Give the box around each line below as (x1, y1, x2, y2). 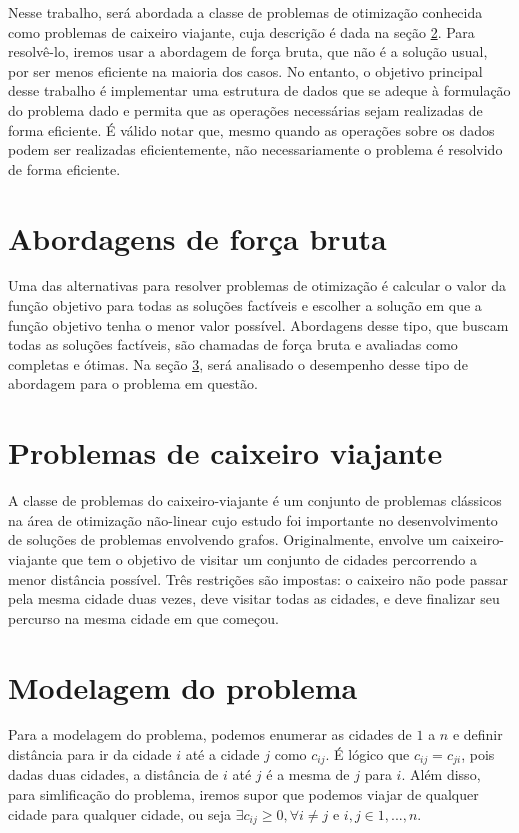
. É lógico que (325, 744, 410, 765)
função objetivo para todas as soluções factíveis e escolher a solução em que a (8, 295, 482, 316)
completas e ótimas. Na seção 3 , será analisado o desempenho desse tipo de (8, 353, 468, 374)
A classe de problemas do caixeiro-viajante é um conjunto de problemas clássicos (8, 490, 502, 511)
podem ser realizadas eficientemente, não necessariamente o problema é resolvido (8, 139, 503, 160)
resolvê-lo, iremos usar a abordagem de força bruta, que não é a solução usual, (8, 41, 488, 62)
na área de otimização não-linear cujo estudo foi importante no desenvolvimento (8, 509, 498, 530)
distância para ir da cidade (8, 744, 172, 765)
